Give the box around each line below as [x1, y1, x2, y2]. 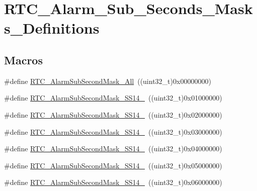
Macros [4, 52, 43, 67]
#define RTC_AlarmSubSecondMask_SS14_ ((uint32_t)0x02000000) [4, 109, 222, 120]
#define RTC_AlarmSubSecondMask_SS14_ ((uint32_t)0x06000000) [4, 177, 222, 187]
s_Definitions [4, 18, 100, 38]
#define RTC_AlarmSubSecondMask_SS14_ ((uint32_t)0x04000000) [4, 143, 222, 154]
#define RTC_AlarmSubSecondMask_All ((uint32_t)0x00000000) [4, 75, 211, 86]
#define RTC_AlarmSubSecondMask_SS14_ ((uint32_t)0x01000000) [4, 92, 222, 103]
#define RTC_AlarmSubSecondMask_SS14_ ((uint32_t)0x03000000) [4, 126, 222, 137]
